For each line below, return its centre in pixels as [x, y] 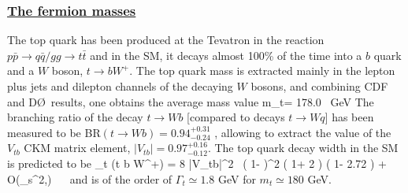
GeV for [237, 178]
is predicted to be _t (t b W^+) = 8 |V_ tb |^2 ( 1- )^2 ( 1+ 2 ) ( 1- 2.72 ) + [197, 163]
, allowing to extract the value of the [303, 132]
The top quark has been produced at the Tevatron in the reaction [166, 40]
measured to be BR [54, 132]
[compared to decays [236, 117]
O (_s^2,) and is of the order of [90, 178]
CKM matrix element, [77, 148]
